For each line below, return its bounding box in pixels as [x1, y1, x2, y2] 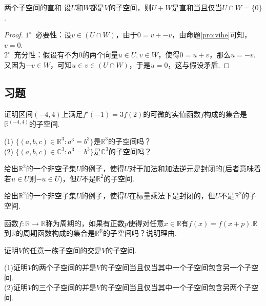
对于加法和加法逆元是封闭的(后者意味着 [129, 163, 261, 174]
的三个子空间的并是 [32, 282, 97, 293]
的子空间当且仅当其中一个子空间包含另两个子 [100, 282, 252, 293]
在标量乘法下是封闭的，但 [129, 190, 215, 201]
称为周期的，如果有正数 [45, 217, 125, 228]
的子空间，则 [108, 2, 152, 12]
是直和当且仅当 [172, 2, 222, 12]
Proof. [4, 29, 23, 40]
